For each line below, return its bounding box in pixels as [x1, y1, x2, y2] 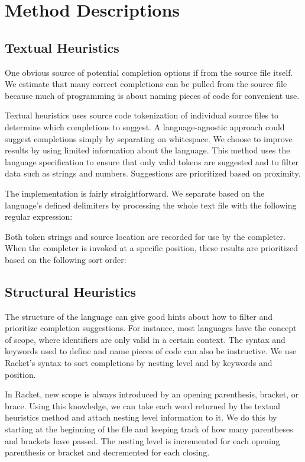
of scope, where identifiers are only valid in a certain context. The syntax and [5, 333, 285, 345]
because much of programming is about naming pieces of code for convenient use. [5, 89, 300, 101]
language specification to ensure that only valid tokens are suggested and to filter [5, 155, 299, 168]
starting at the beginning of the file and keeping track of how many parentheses [5, 423, 293, 435]
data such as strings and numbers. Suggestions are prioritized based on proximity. [5, 167, 301, 179]
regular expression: [5, 210, 73, 223]
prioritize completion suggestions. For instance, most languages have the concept [5, 322, 297, 334]
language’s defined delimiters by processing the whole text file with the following [5, 198, 297, 211]
